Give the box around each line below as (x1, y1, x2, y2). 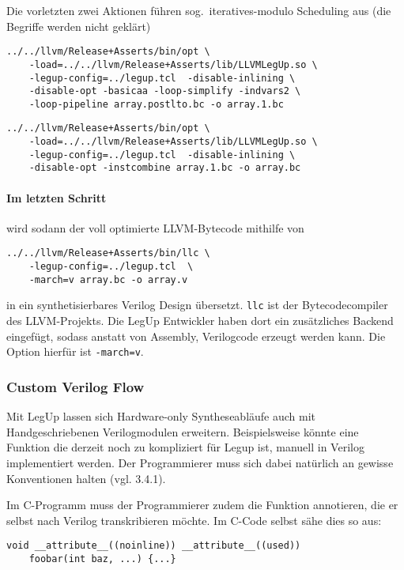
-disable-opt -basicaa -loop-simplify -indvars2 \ (28, 85, 301, 97)
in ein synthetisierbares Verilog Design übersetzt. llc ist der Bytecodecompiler (6, 296, 388, 313)
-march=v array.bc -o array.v (28, 274, 188, 285)
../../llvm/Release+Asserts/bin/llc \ (6, 247, 210, 259)
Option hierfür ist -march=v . (6, 343, 144, 360)
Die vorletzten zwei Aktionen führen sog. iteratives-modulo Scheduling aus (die (6, 2, 391, 18)
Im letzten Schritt (6, 189, 107, 206)
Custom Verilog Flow (6, 376, 145, 396)
